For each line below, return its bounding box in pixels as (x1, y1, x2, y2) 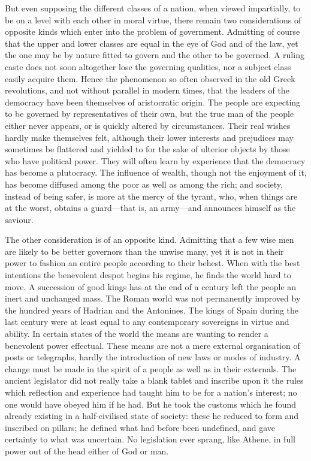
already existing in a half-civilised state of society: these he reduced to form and (5, 409, 299, 422)
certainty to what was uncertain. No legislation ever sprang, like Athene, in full (5, 433, 295, 445)
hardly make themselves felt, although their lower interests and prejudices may (5, 131, 294, 143)
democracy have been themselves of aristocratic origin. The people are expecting (5, 95, 301, 108)
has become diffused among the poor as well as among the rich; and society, (5, 177, 283, 190)
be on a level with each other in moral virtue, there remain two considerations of (5, 13, 301, 26)
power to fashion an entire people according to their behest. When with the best (5, 257, 300, 269)
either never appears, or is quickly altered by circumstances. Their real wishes (5, 119, 291, 131)
